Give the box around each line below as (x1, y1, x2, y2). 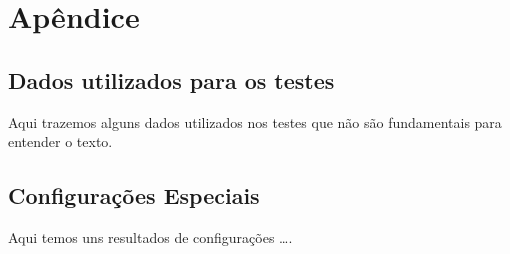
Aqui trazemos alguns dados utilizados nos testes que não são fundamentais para (8, 111, 502, 132)
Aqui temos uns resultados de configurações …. (8, 226, 293, 247)
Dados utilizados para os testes (8, 64, 335, 95)
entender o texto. (8, 131, 113, 152)
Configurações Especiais (8, 180, 260, 211)
